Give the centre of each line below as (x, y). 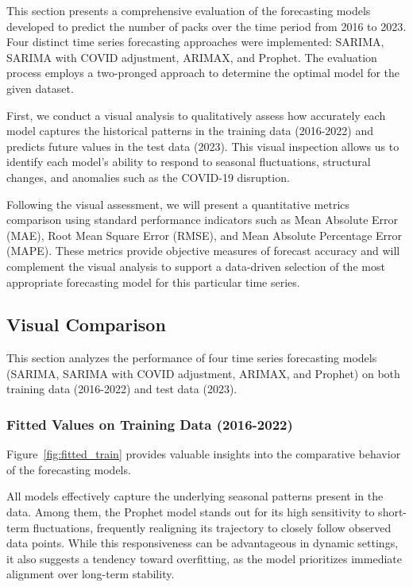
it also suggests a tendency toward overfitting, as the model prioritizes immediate (204, 558)
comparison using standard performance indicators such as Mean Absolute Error (203, 220)
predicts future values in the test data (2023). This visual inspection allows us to (203, 146)
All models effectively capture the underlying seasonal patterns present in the (195, 496)
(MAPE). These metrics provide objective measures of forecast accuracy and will (203, 251)
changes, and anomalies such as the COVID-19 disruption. (148, 177)
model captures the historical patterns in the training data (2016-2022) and (190, 131)
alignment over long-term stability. (91, 574)
